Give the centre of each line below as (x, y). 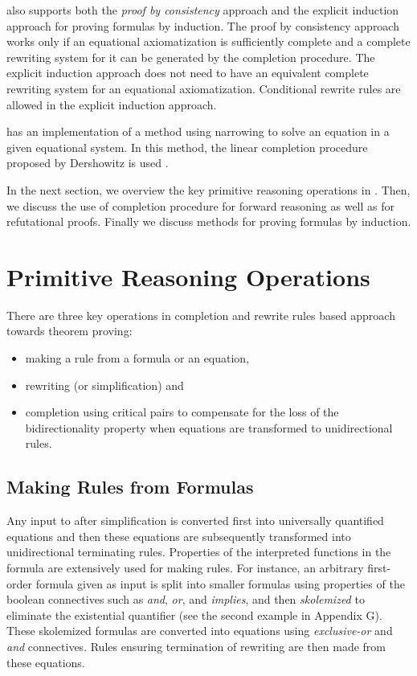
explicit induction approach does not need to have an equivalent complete (188, 73)
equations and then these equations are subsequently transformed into (179, 536)
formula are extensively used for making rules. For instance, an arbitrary (185, 567)
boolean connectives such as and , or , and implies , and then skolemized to (186, 599)
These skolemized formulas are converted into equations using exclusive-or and (200, 631)
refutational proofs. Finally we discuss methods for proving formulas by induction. (209, 221)
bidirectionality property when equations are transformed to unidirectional (209, 427)
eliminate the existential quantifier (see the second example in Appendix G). (194, 615)
